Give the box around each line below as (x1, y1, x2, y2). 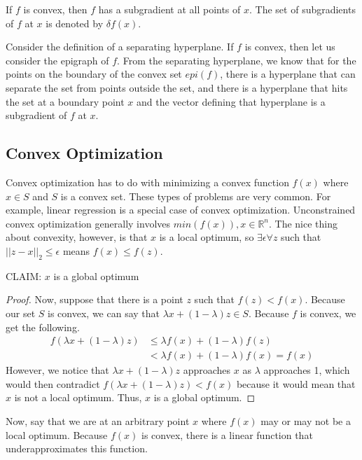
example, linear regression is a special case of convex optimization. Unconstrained (6, 202, 356, 217)
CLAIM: (6, 268, 42, 283)
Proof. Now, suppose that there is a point (6, 292, 183, 307)
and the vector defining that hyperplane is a (137, 94, 326, 109)
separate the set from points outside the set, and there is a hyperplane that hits (6, 80, 348, 95)
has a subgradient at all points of (98, 2, 241, 16)
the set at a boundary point (6, 94, 125, 109)
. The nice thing (269, 216, 338, 230)
